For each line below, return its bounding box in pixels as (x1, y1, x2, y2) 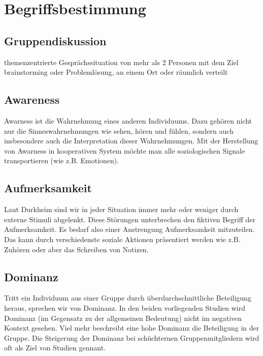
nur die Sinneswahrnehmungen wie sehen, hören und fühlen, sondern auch (4, 125, 234, 136)
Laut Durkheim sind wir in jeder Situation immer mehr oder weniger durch (4, 204, 239, 215)
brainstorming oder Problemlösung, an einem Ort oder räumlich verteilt (4, 67, 228, 77)
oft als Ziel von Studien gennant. (4, 342, 106, 353)
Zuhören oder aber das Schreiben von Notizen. (4, 244, 149, 254)
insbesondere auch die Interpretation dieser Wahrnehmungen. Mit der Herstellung (4, 135, 258, 146)
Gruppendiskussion (4, 33, 107, 48)
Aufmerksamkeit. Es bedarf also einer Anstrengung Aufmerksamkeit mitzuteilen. (4, 224, 255, 234)
